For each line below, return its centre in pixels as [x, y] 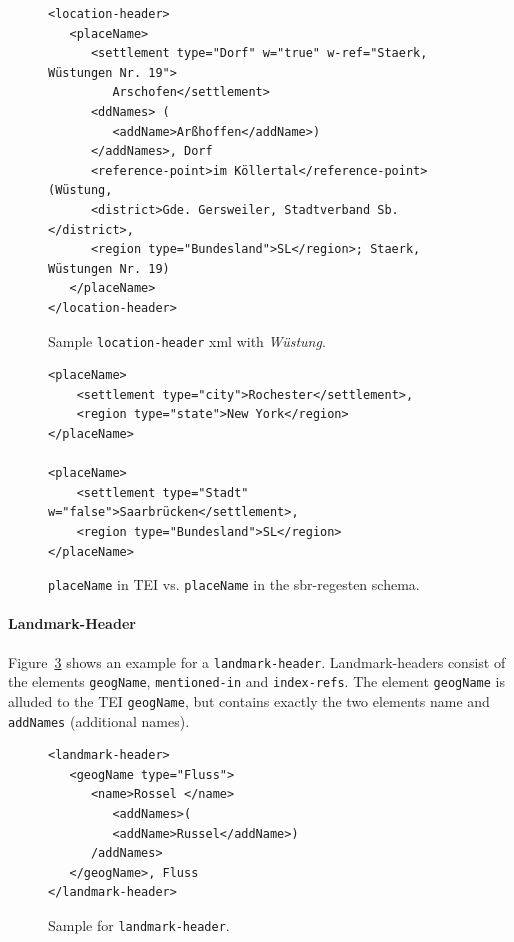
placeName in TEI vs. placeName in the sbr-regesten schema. [234, 584]
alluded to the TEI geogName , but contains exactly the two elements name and [249, 700]
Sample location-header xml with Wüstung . [187, 340]
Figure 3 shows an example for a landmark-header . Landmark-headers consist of [257, 661]
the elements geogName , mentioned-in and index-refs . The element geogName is [256, 681]
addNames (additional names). [99, 720]
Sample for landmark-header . [139, 924]
